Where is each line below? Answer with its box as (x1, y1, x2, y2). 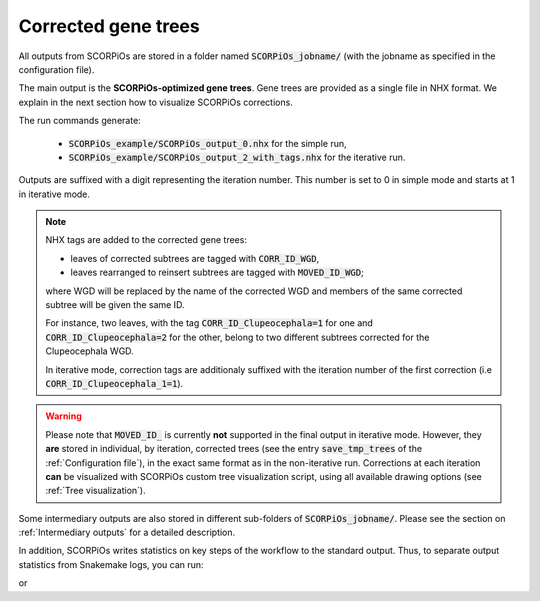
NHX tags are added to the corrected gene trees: (45, 234, 247, 246)
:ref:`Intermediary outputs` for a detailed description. (18, 526, 236, 539)
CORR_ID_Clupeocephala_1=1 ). (45, 377, 184, 389)
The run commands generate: (18, 115, 142, 127)
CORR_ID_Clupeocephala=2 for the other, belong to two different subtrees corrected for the (45, 331, 430, 343)
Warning (45, 410, 82, 422)
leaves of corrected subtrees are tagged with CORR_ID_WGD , (70, 252, 320, 264)
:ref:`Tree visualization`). (45, 485, 146, 497)
